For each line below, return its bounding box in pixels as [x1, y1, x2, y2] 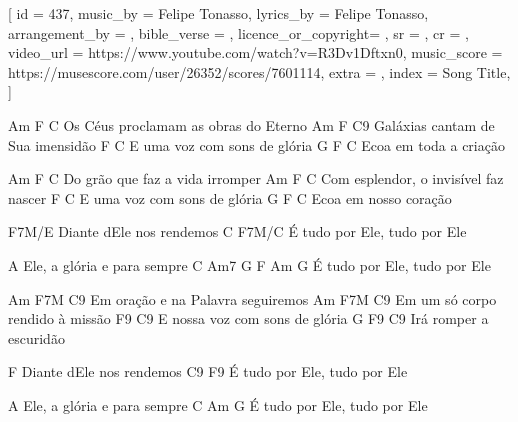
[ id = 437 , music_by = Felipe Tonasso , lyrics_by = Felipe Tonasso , [8, 3, 429, 23]
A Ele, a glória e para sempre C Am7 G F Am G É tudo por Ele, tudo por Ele [8, 254, 491, 275]
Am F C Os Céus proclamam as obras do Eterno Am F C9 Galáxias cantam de [8, 114, 495, 135]
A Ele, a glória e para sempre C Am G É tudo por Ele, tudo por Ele [8, 394, 428, 415]
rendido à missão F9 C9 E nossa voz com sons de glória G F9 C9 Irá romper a [8, 308, 489, 329]
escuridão [8, 327, 65, 348]
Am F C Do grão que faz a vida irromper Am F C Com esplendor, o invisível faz [8, 168, 504, 189]
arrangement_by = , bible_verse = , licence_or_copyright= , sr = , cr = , [8, 22, 469, 43]
